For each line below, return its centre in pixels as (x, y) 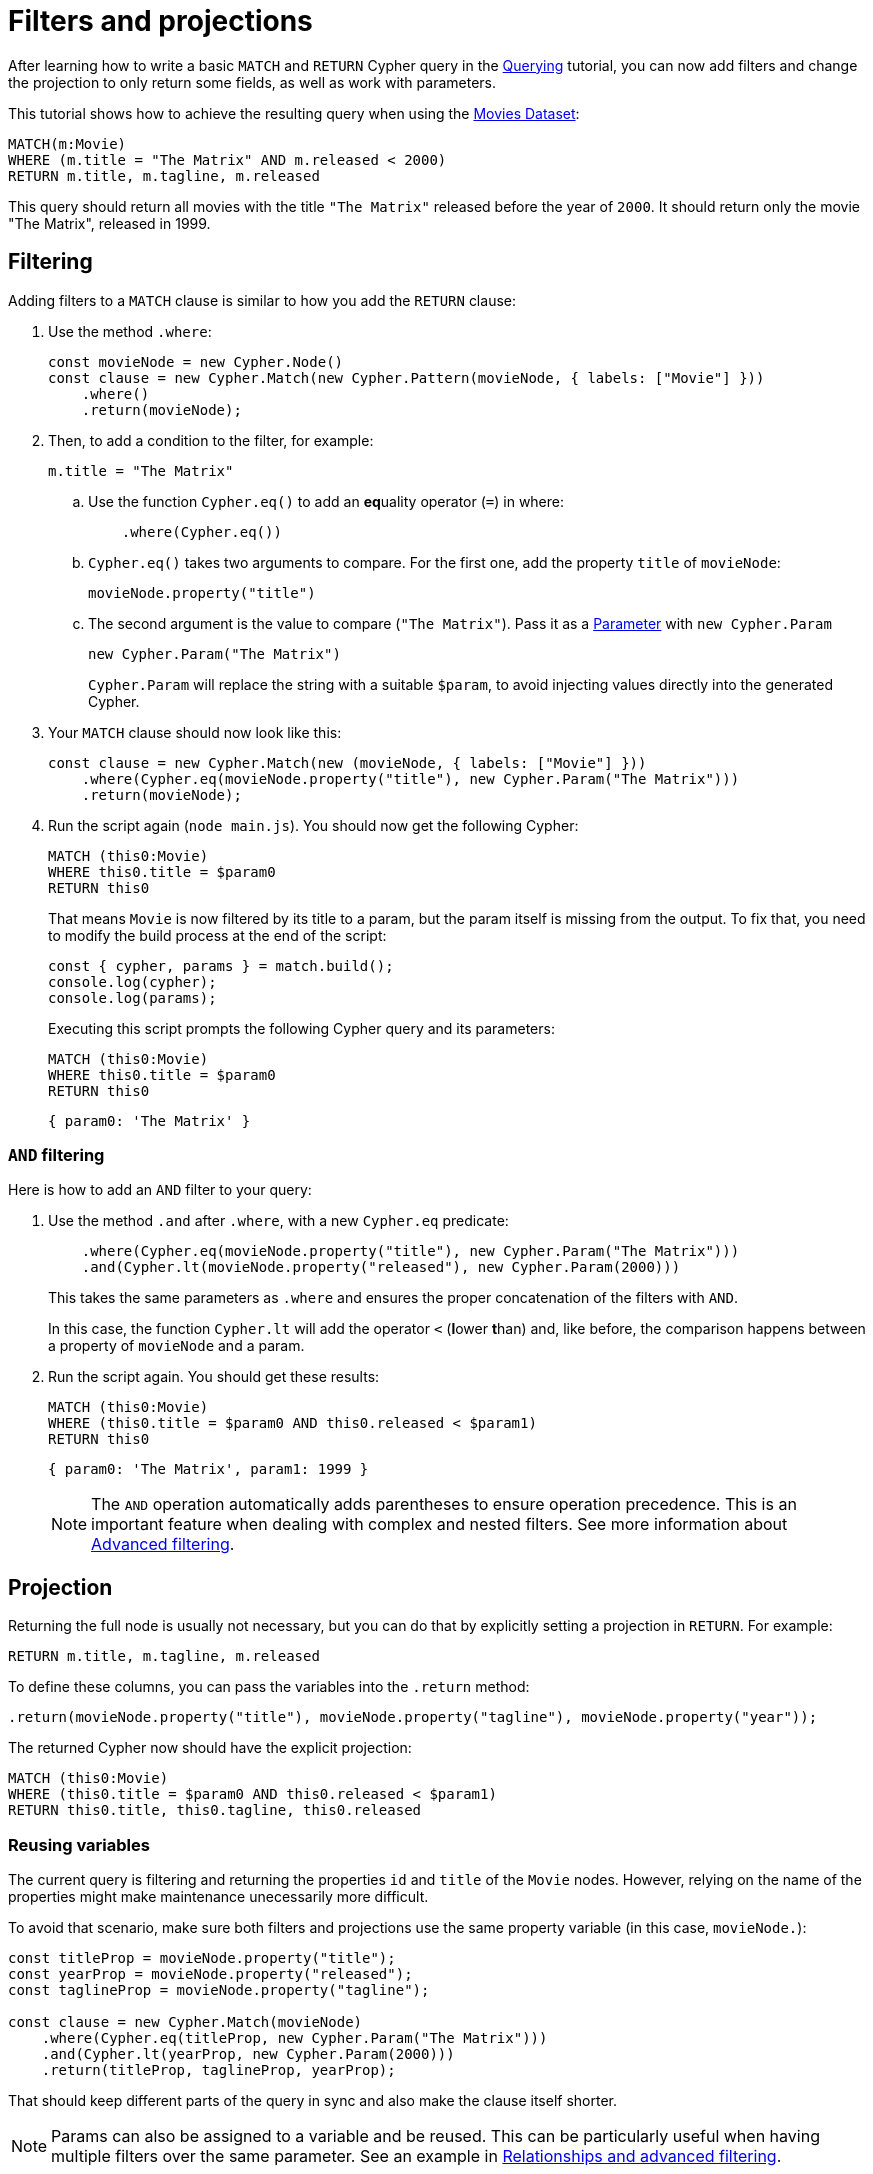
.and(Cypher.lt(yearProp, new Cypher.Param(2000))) (248, 2053)
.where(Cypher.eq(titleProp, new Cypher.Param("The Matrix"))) (294, 2037)
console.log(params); (132, 997)
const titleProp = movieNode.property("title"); (202, 1957)
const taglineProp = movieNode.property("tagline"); (219, 1989)
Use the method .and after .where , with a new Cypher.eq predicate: (278, 1221)
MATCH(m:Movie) (67, 143)
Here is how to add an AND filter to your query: (160, 1190)
